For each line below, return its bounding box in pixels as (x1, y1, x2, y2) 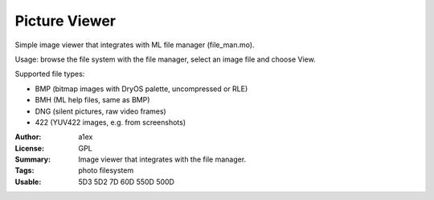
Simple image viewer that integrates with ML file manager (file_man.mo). (14, 40, 255, 50)
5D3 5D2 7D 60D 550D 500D (78, 177, 174, 186)
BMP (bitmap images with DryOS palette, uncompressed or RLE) (35, 84, 248, 94)
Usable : (14, 177, 42, 186)
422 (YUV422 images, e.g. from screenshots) (35, 117, 186, 127)
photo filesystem (78, 166, 134, 175)
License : (14, 143, 44, 153)
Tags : (14, 166, 35, 175)
